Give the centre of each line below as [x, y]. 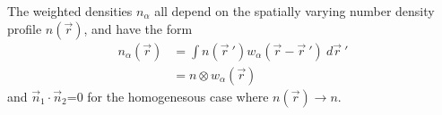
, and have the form [138, 28]
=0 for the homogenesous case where [168, 96]
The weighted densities [70, 11]
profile [25, 28]
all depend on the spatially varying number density [295, 11]
